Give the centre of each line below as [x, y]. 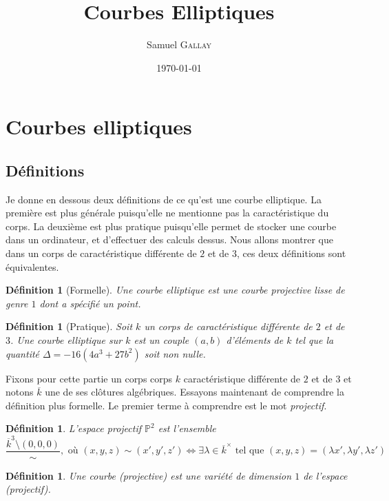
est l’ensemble [187, 428]
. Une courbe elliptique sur [66, 340]
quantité [23, 353]
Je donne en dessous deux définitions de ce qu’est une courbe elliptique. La [164, 199]
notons [20, 392]
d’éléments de [255, 340]
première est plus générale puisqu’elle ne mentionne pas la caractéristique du [167, 213]
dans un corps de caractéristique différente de [101, 253]
